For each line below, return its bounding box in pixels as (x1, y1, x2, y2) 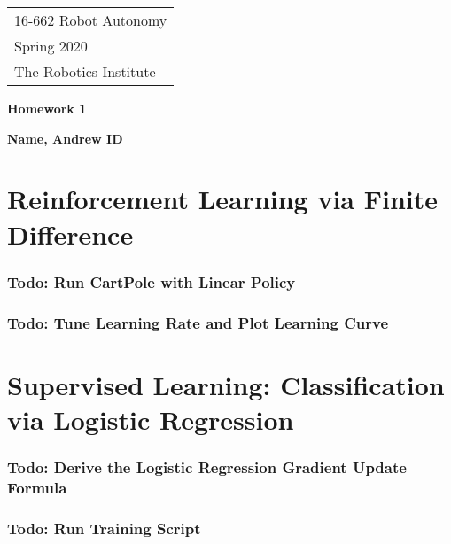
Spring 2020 (14, 35, 88, 56)
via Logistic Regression (7, 400, 294, 437)
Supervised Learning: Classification (7, 366, 445, 402)
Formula (7, 476, 67, 498)
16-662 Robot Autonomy (14, 10, 167, 30)
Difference (7, 215, 134, 252)
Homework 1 (7, 99, 87, 117)
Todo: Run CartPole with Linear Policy (7, 270, 296, 292)
